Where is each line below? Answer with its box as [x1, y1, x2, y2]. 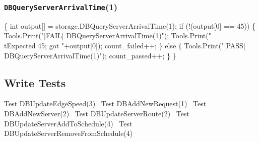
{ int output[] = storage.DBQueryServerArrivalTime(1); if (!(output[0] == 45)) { [4, 20, 255, 31]
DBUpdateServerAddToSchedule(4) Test [4, 118, 133, 128]
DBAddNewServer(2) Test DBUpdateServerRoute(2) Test [4, 108, 189, 118]
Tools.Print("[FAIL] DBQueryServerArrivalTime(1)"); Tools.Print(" [4, 30, 211, 41]
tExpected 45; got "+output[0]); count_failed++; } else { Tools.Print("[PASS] [4, 40, 245, 50]
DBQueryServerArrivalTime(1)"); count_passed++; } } [4, 50, 176, 60]
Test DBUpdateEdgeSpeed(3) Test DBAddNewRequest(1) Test [4, 98, 207, 109]
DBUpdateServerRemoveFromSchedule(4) [4, 128, 133, 138]
